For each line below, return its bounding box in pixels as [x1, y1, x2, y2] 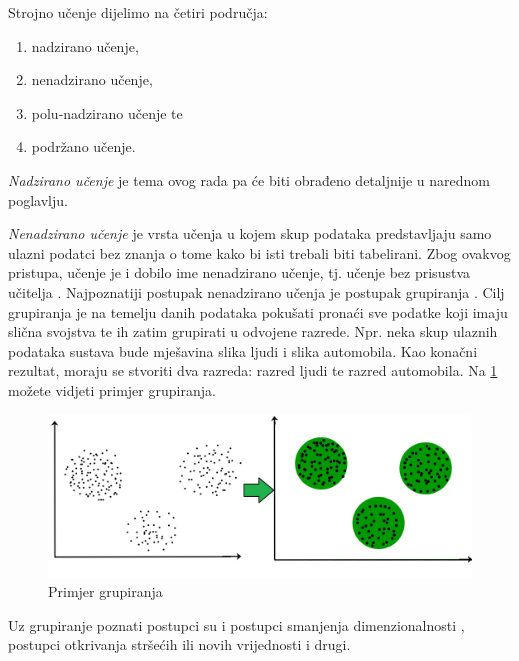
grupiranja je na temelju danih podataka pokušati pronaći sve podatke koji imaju [8, 301, 508, 322]
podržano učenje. [31, 136, 136, 157]
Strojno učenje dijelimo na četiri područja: [8, 2, 268, 22]
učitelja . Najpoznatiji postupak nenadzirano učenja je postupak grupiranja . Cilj [8, 281, 505, 302]
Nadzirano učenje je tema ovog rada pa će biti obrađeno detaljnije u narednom [8, 169, 490, 190]
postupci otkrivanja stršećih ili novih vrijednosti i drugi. [8, 634, 351, 655]
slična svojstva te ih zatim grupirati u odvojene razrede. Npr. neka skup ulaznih [8, 321, 498, 342]
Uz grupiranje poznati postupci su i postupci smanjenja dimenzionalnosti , [8, 614, 465, 635]
